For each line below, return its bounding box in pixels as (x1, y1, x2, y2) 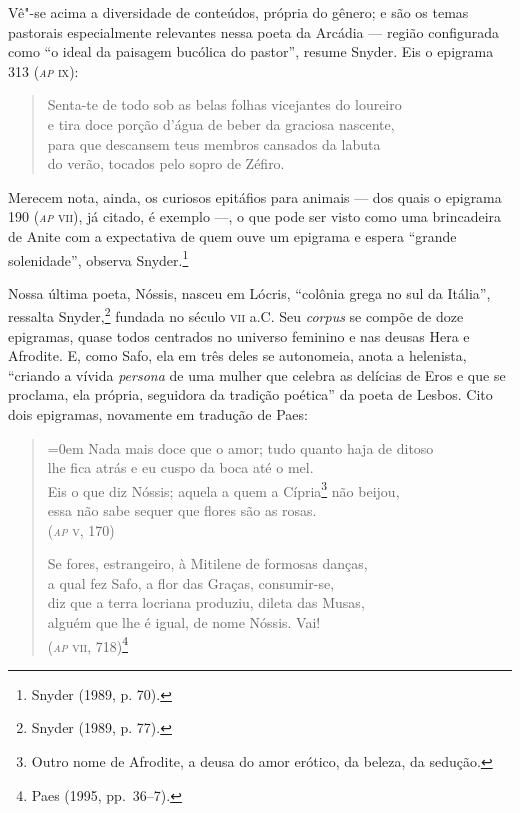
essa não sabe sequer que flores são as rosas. (47, 500, 317, 521)
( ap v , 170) (47, 519, 115, 540)
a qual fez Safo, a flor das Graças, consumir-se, (47, 572, 335, 593)
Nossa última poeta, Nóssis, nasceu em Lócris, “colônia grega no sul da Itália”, (8, 282, 491, 303)
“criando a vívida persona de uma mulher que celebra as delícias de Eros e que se (8, 364, 506, 385)
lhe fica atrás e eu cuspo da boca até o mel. (47, 457, 314, 478)
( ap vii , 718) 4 (47, 632, 128, 656)
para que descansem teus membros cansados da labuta (47, 133, 381, 154)
